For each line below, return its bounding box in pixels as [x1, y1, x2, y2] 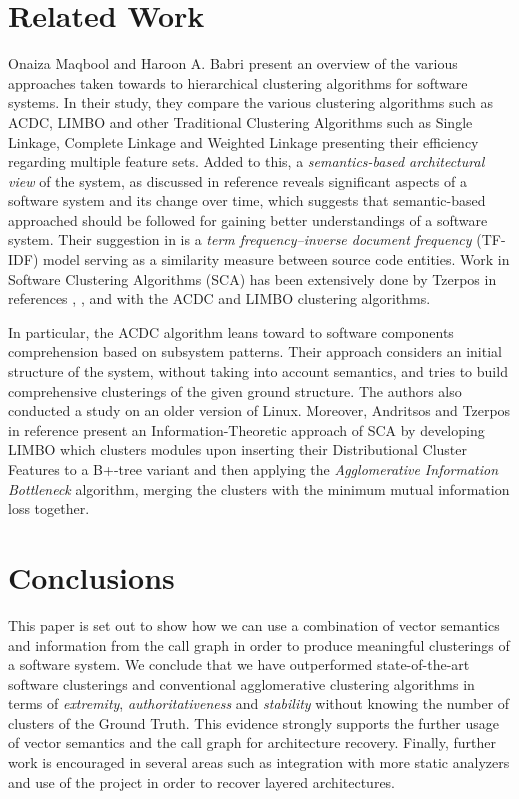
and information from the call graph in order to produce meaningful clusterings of [8, 634, 510, 655]
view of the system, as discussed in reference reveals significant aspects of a [8, 170, 467, 191]
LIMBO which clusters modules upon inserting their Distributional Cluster [8, 439, 468, 460]
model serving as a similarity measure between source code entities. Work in [42, 249, 510, 270]
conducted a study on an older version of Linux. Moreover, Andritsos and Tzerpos [8, 400, 511, 421]
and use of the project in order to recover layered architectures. [8, 771, 396, 792]
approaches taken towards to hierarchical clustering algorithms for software [8, 72, 468, 93]
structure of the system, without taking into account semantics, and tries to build [8, 361, 508, 382]
